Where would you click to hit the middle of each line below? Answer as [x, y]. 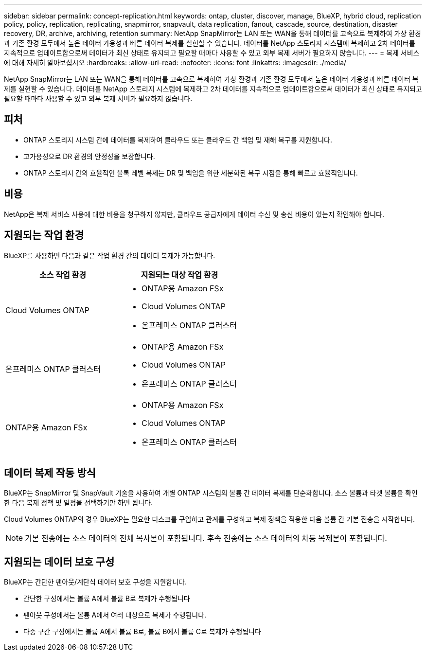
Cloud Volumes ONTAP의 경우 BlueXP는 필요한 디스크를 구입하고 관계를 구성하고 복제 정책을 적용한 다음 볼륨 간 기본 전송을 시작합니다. [209, 519]
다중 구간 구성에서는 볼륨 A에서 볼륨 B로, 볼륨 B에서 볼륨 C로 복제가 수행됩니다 [142, 632]
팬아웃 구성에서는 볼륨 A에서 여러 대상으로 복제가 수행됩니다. [115, 615]
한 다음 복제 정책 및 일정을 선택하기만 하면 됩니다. [79, 503]
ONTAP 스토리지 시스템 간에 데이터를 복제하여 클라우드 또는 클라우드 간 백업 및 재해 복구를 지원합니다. [178, 140]
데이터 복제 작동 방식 [50, 473]
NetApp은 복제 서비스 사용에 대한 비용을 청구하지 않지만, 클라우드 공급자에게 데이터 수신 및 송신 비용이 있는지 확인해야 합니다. [194, 214]
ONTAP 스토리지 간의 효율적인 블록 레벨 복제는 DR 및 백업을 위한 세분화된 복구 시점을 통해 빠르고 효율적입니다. [191, 173]
